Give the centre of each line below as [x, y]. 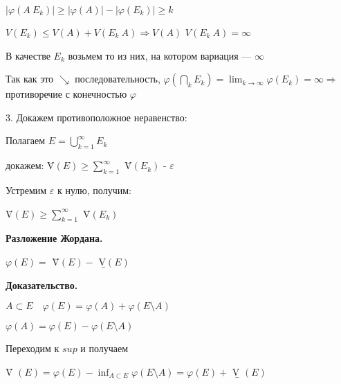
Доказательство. [42, 285]
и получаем [104, 348]
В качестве [28, 55]
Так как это [30, 79]
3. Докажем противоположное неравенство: [96, 117]
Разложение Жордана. [54, 238]
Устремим [26, 190]
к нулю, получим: [94, 190]
